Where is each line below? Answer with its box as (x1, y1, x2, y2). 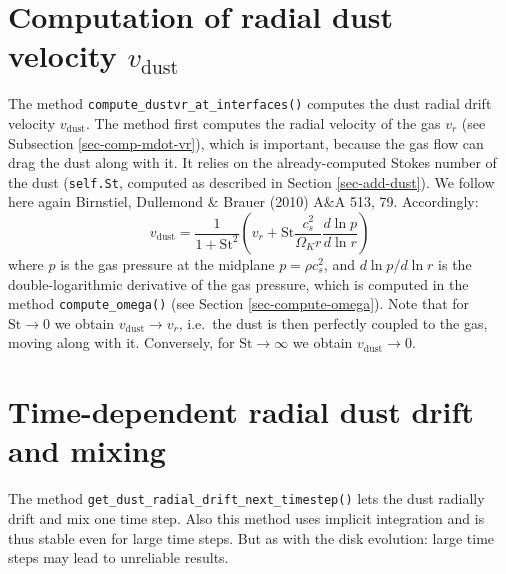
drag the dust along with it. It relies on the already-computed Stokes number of (8, 152, 497, 173)
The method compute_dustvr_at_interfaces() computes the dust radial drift (8, 93, 492, 114)
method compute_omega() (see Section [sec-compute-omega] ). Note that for (8, 293, 470, 314)
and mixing (8, 430, 166, 471)
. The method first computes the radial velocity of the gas (85, 112, 441, 133)
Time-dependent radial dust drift (8, 391, 474, 432)
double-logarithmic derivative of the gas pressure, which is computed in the (8, 273, 469, 294)
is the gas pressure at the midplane (60, 254, 275, 274)
